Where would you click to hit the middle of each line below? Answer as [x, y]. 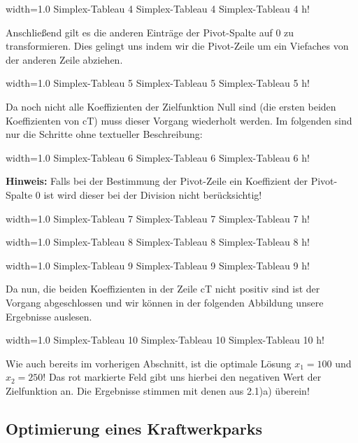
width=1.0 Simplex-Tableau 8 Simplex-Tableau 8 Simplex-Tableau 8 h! [158, 242]
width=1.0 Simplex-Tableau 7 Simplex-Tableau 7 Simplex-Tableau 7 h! [158, 218]
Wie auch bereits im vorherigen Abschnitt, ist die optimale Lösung [149, 363]
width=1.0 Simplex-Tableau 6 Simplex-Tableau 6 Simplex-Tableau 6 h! [158, 157]
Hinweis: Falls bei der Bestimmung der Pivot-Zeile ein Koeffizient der [157, 181]
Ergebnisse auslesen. [49, 316]
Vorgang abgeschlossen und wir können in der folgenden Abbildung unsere [165, 302]
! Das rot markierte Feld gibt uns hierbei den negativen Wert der [182, 377]
